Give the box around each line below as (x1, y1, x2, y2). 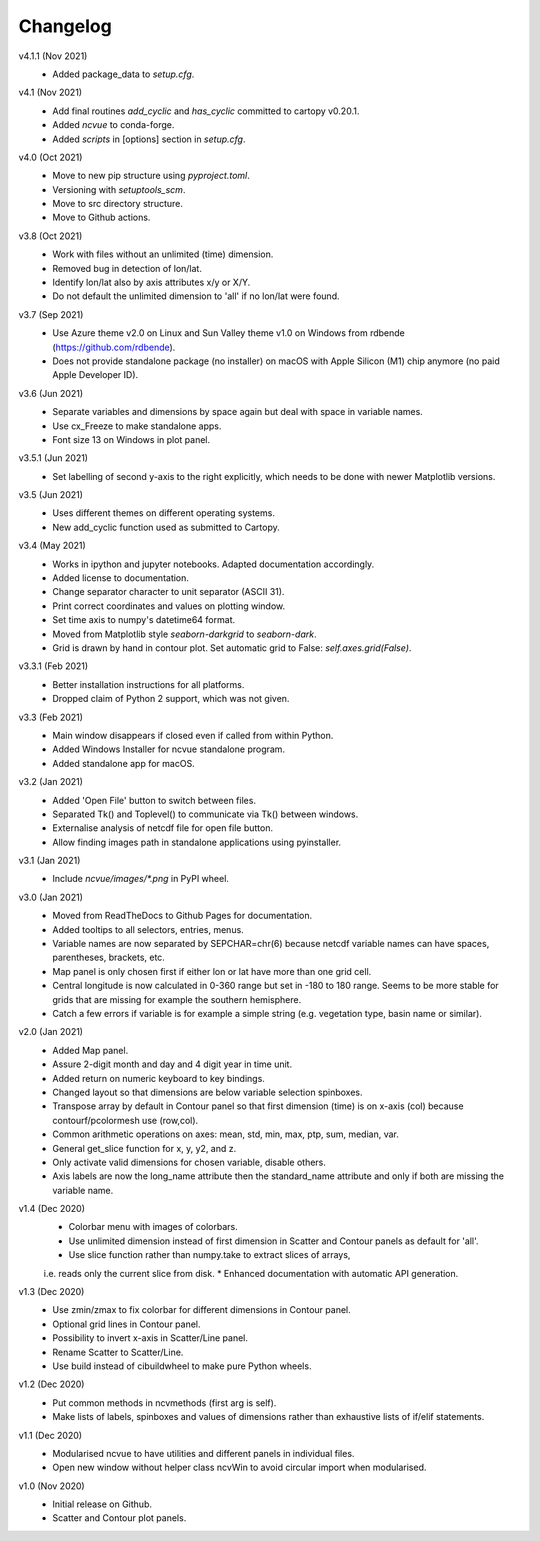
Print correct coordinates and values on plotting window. (52, 600, 286, 612)
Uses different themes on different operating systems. (52, 507, 275, 519)
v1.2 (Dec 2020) (18, 1378, 85, 1390)
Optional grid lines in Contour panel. (52, 1318, 201, 1330)
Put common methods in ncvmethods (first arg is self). (52, 1396, 277, 1409)
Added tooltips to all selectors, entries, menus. (52, 923, 244, 935)
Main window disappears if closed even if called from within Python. (52, 729, 334, 741)
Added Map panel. (52, 1044, 129, 1056)
